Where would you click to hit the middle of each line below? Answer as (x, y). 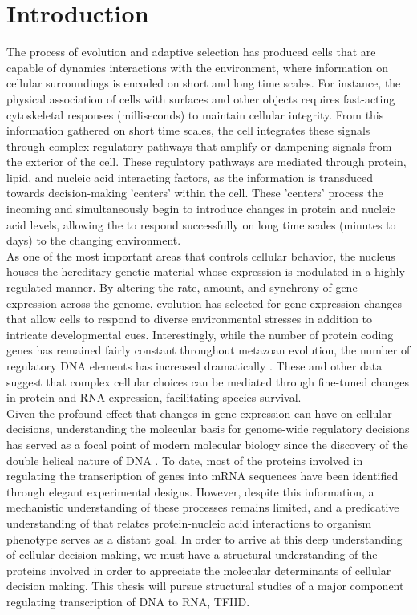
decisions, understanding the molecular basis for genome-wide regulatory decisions (208, 429)
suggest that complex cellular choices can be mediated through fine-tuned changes (208, 381)
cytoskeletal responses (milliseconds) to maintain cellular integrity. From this (195, 114)
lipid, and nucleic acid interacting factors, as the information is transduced (190, 177)
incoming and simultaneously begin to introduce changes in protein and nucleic (201, 209)
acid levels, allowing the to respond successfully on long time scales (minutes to (201, 224)
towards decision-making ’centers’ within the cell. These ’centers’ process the (195, 193)
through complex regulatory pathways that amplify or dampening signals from (199, 146)
